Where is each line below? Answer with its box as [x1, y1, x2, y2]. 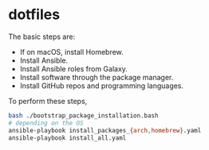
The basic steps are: [8, 32, 76, 41]
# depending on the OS [8, 119, 84, 127]
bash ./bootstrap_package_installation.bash [8, 111, 159, 120]
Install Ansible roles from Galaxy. [19, 63, 128, 73]
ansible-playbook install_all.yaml [8, 133, 127, 142]
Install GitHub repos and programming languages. [19, 81, 184, 90]
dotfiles [8, 6, 61, 24]
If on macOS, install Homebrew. [19, 47, 124, 56]
